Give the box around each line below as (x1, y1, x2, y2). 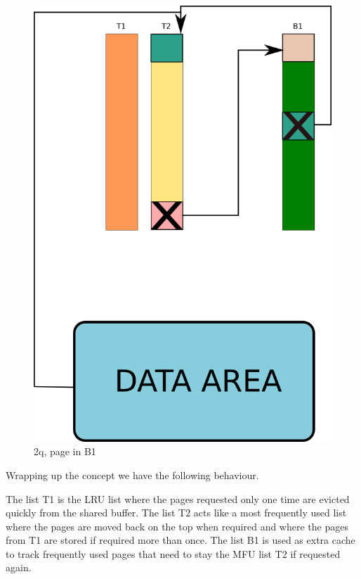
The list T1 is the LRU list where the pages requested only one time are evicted (6, 491, 350, 506)
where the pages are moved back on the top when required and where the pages (6, 518, 348, 533)
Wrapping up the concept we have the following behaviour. (6, 467, 259, 482)
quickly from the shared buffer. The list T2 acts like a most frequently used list (6, 505, 347, 520)
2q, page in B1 (34, 444, 96, 459)
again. (6, 560, 32, 575)
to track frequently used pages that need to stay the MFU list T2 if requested (6, 546, 341, 561)
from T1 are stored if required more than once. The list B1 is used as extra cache (6, 533, 355, 547)
